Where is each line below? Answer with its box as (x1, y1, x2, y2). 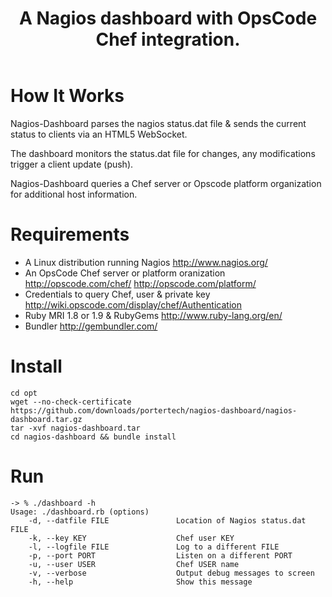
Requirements (10, 223, 130, 246)
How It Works (10, 85, 125, 107)
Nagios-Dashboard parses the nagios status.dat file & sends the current (10, 117, 307, 129)
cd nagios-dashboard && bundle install (10, 432, 177, 442)
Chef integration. (95, 28, 241, 51)
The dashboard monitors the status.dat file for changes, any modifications (10, 147, 316, 159)
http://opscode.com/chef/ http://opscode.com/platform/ (24, 277, 257, 289)
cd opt (10, 388, 38, 398)
